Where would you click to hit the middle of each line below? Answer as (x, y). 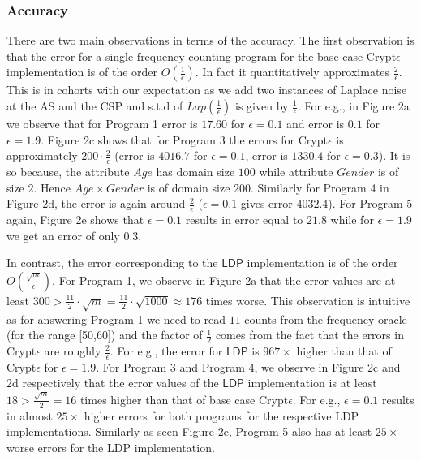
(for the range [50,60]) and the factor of (105, 335)
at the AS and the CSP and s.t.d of (95, 106)
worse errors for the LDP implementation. (111, 447)
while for (352, 220)
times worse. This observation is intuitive (308, 300)
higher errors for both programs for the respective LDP (221, 415)
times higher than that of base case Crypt (184, 399)
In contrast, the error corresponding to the (112, 263)
